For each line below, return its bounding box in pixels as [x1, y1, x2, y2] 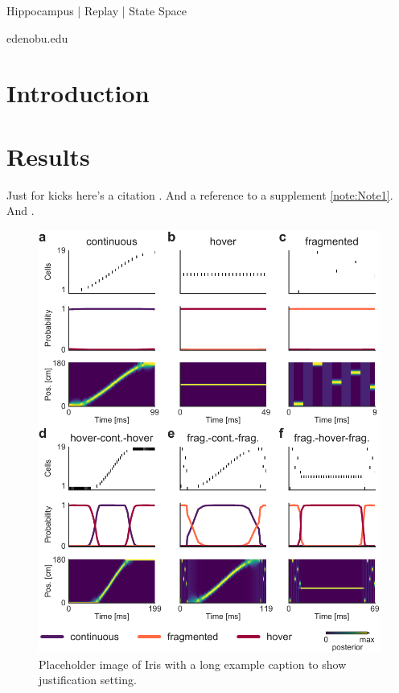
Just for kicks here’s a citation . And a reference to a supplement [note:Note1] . [6, 186, 393, 203]
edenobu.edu [6, 29, 68, 46]
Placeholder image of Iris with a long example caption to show [39, 655, 347, 672]
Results [6, 139, 90, 172]
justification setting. [39, 671, 137, 688]
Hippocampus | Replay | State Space [6, 2, 187, 19]
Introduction [6, 76, 150, 109]
